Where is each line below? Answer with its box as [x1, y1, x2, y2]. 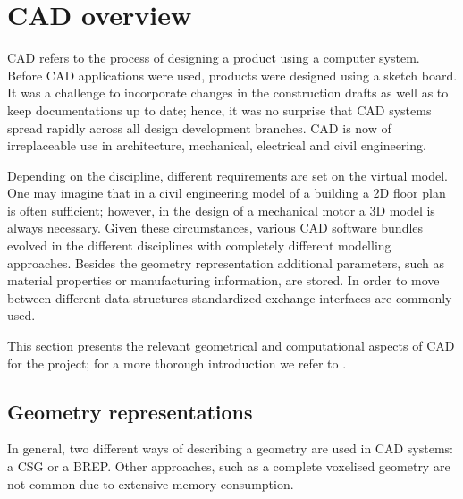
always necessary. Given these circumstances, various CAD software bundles [7, 218, 424, 237]
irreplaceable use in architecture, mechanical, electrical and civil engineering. [7, 136, 426, 155]
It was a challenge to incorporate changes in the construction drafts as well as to [7, 83, 449, 102]
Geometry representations [7, 397, 253, 425]
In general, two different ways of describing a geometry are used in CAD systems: [7, 439, 453, 458]
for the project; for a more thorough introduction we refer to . [7, 353, 347, 372]
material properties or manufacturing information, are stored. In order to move [7, 271, 440, 290]
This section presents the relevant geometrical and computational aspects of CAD [7, 336, 455, 355]
